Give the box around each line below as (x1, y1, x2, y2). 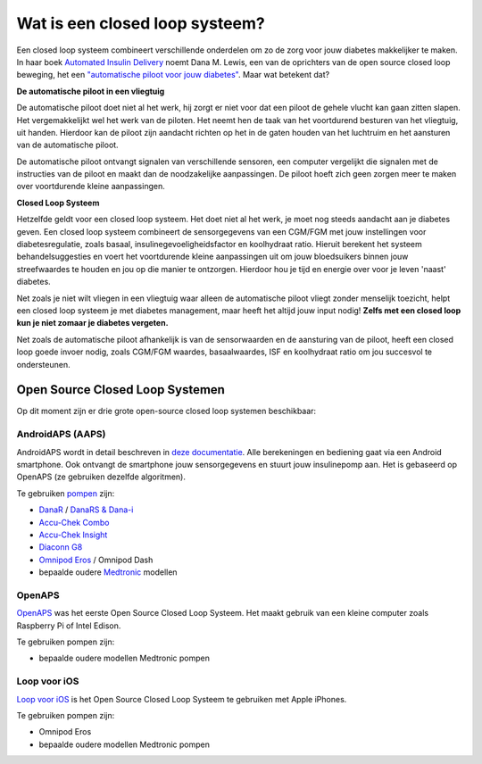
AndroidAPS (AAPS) (16, 428, 106, 441)
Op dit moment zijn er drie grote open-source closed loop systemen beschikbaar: (16, 406, 317, 417)
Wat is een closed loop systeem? (16, 13, 265, 33)
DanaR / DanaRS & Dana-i (38, 504, 134, 515)
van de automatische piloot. (16, 139, 120, 151)
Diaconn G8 (38, 542, 83, 552)
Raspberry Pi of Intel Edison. (16, 620, 121, 631)
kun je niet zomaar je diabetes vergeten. (16, 318, 169, 328)
